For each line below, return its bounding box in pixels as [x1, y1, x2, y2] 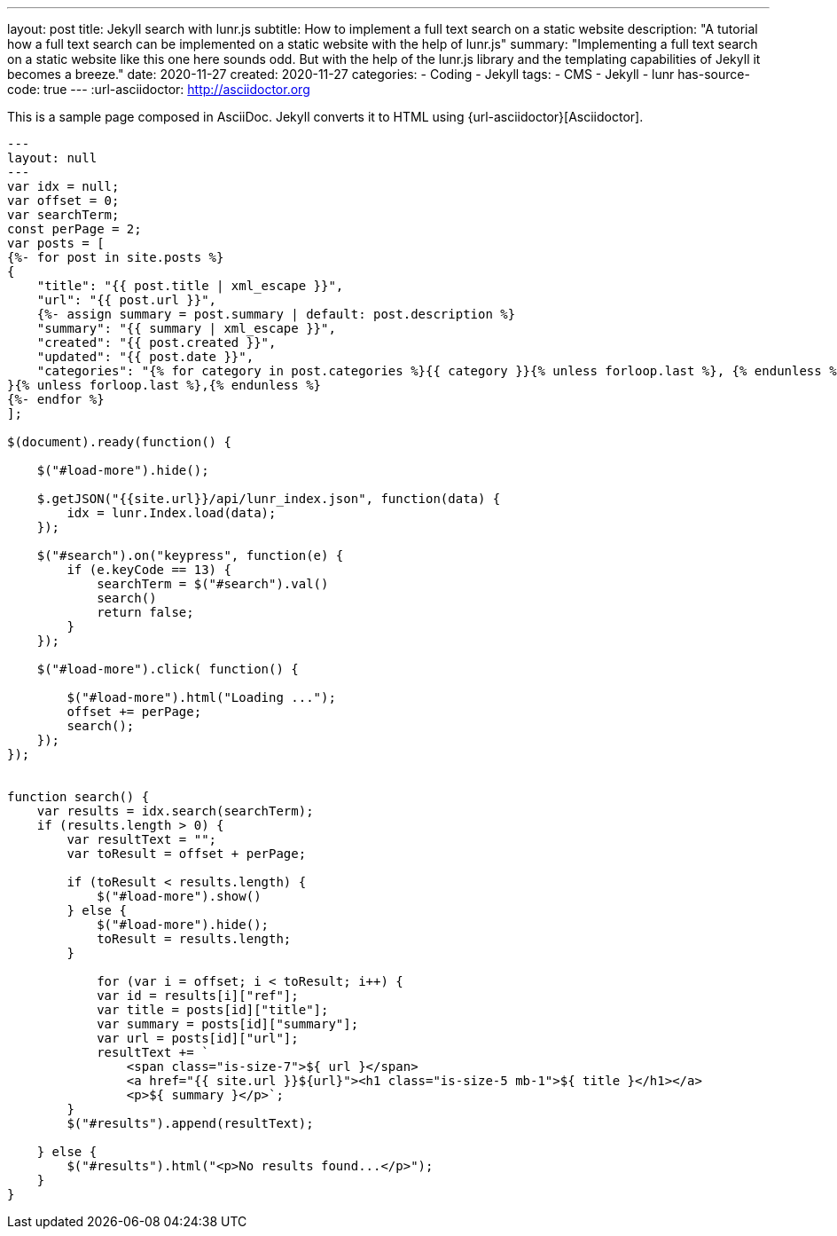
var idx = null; [7, 179, 120, 193]
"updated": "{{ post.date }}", [36, 350, 254, 364]
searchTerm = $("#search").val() [97, 577, 329, 591]
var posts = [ [7, 236, 105, 250]
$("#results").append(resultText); [66, 1116, 314, 1130]
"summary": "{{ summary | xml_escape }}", [36, 321, 336, 335]
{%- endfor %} [7, 392, 105, 406]
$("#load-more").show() [97, 889, 262, 903]
